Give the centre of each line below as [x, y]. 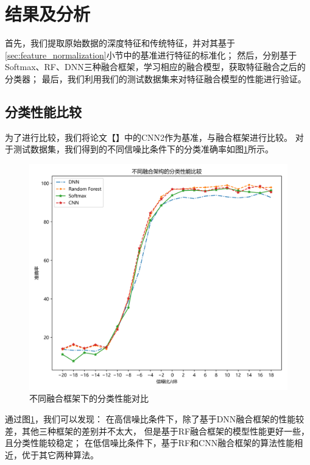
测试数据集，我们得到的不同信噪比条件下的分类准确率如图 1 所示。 [143, 149]
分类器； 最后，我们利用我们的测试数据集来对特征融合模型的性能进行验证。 [156, 78]
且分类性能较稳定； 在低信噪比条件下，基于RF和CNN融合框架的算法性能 [150, 443]
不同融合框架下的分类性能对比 [89, 398]
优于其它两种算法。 [60, 454]
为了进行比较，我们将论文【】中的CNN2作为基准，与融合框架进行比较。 [149, 137]
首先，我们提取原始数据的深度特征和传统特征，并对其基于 [120, 43]
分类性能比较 [43, 111]
